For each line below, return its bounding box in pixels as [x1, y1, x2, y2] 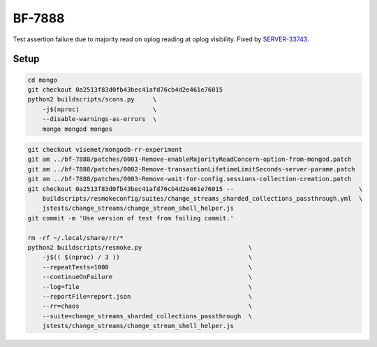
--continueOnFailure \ [42, 273, 253, 281]
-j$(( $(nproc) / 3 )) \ [42, 253, 253, 262]
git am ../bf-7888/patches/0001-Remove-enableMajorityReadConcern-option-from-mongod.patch [27, 155, 352, 164]
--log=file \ [42, 283, 253, 290]
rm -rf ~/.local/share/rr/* [27, 234, 124, 241]
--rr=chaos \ [42, 302, 253, 311]
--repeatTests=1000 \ [42, 263, 253, 271]
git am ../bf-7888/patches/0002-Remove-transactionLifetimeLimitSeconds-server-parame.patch [27, 165, 355, 173]
